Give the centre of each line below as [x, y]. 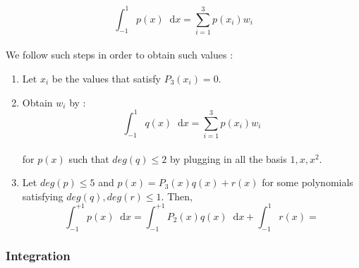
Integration [38, 255]
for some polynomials [308, 182]
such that [89, 158]
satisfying [43, 196]
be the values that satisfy [106, 79]
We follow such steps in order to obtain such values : [120, 55]
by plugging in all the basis [228, 158]
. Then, [177, 196]
